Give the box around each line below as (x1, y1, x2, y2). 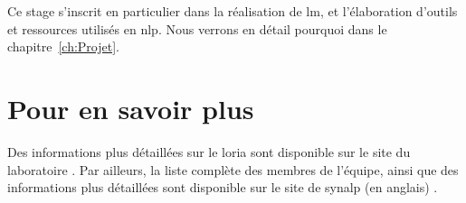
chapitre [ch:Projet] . (7, 37, 119, 56)
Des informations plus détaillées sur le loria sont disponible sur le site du (7, 142, 411, 161)
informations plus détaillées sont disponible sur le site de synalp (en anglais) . (7, 178, 438, 197)
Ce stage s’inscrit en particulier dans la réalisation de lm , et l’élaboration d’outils (7, 2, 458, 20)
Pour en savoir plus (7, 89, 254, 126)
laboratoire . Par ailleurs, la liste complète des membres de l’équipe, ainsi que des (7, 160, 459, 179)
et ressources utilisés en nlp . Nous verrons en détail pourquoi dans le (7, 19, 387, 38)
